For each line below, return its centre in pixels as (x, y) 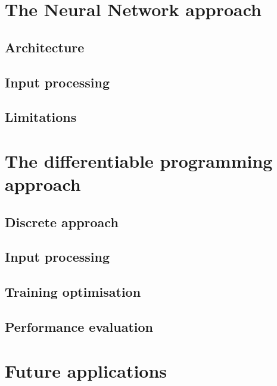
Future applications (86, 370)
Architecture (45, 47)
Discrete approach (62, 222)
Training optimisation (73, 292)
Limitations (41, 117)
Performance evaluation (79, 327)
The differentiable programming (139, 160)
